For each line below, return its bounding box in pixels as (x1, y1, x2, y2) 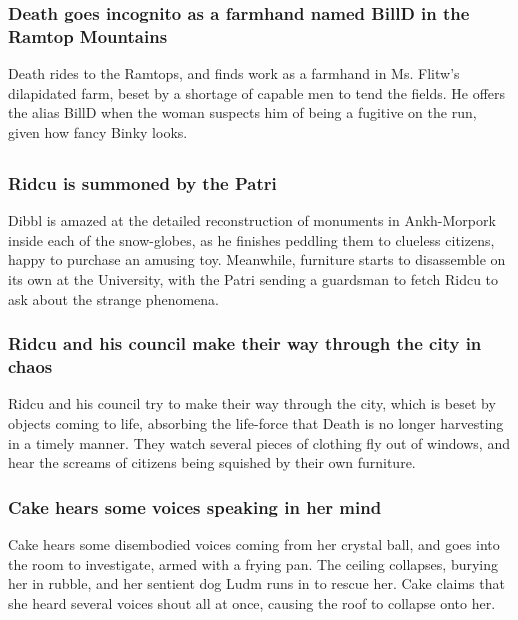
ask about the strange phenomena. (8, 288, 219, 309)
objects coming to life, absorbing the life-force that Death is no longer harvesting (8, 412, 504, 433)
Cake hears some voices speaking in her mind (8, 494, 382, 519)
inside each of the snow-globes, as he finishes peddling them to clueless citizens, (8, 229, 495, 250)
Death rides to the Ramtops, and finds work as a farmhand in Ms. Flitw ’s (8, 63, 460, 84)
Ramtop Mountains (8, 23, 168, 48)
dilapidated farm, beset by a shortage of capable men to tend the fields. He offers (8, 82, 506, 103)
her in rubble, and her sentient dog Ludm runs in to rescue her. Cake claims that (8, 573, 505, 594)
